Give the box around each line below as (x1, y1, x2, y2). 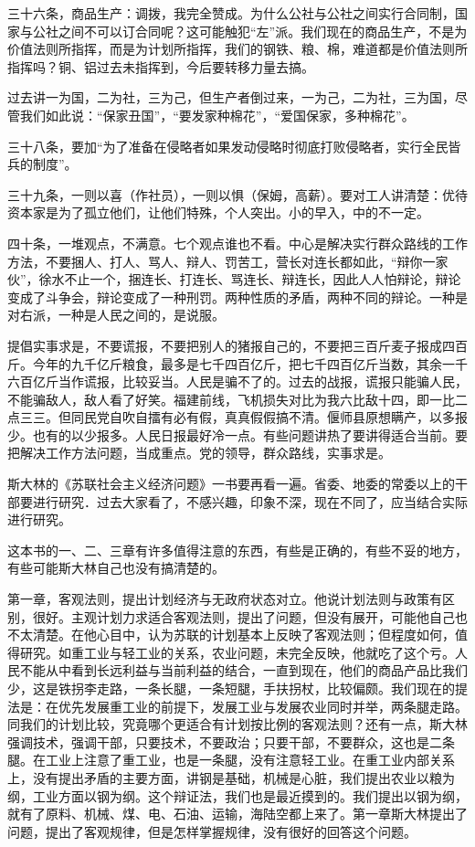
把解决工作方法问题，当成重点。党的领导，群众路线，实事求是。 (7, 443, 391, 462)
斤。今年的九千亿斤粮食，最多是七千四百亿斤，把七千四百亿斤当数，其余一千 (7, 354, 468, 373)
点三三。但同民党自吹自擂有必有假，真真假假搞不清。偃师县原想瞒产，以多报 (7, 408, 468, 427)
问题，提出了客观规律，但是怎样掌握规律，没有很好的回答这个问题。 (7, 821, 417, 841)
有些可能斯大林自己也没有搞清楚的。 (7, 558, 225, 577)
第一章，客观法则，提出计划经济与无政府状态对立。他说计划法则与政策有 (7, 589, 442, 609)
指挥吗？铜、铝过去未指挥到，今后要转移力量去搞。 (7, 57, 314, 76)
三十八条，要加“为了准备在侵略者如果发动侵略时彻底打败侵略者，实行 (7, 136, 423, 155)
